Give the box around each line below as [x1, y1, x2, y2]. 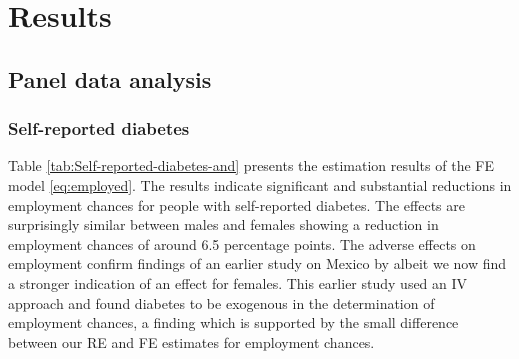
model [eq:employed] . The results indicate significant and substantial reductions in [8, 174, 512, 195]
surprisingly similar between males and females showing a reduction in [8, 214, 439, 235]
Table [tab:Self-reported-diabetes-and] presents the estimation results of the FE [8, 155, 494, 176]
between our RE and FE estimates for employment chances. [8, 331, 375, 352]
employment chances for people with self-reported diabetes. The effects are [8, 194, 465, 215]
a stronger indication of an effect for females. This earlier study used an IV [8, 272, 468, 293]
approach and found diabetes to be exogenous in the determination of [8, 292, 435, 313]
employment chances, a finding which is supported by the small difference [8, 312, 459, 333]
